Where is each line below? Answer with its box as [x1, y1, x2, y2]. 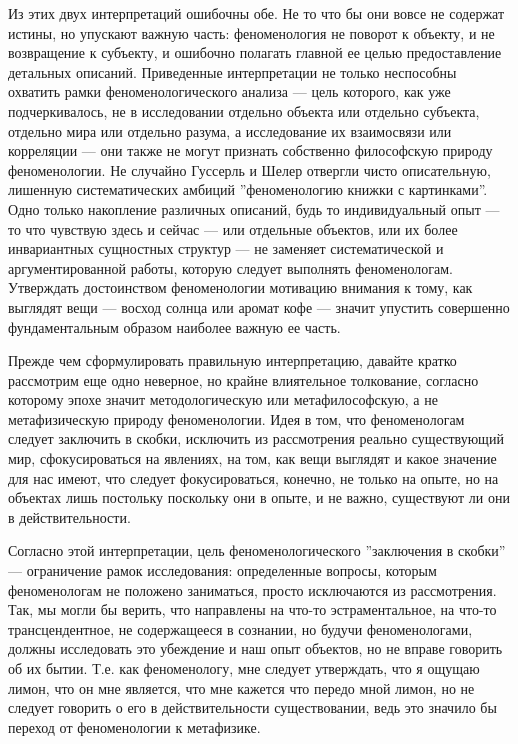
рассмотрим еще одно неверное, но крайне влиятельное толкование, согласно [8, 369, 479, 390]
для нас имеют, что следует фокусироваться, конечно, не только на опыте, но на [8, 467, 499, 488]
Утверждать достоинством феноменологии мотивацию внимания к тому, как [8, 277, 473, 298]
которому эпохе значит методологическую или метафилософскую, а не [8, 389, 438, 410]
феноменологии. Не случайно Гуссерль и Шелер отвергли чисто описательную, [8, 159, 491, 180]
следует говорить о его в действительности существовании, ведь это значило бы [8, 697, 497, 718]
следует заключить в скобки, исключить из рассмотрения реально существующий [8, 428, 504, 449]
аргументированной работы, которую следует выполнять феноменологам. [8, 257, 453, 278]
